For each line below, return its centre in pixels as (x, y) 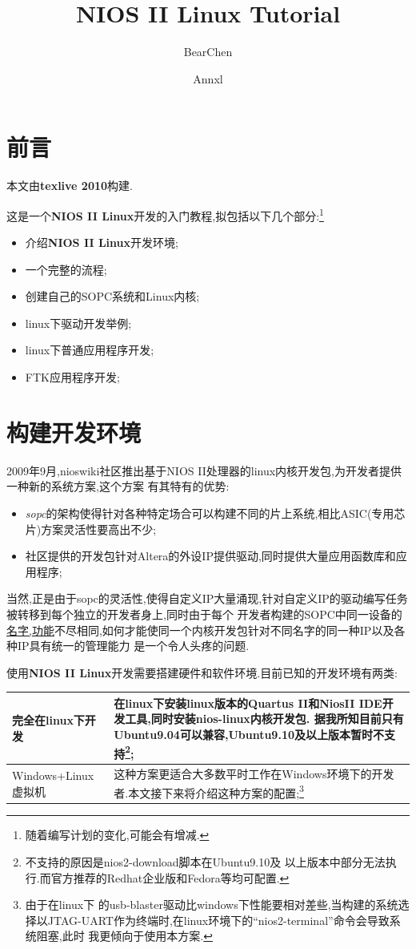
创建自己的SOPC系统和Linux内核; (112, 296)
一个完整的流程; (66, 269)
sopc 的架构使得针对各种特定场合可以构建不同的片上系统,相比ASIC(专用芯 (215, 513)
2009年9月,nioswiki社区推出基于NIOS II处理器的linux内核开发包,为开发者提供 (204, 470)
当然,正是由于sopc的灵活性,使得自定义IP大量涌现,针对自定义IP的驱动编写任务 (207, 598)
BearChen (208, 52)
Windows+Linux (53, 775)
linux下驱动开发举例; (78, 323)
